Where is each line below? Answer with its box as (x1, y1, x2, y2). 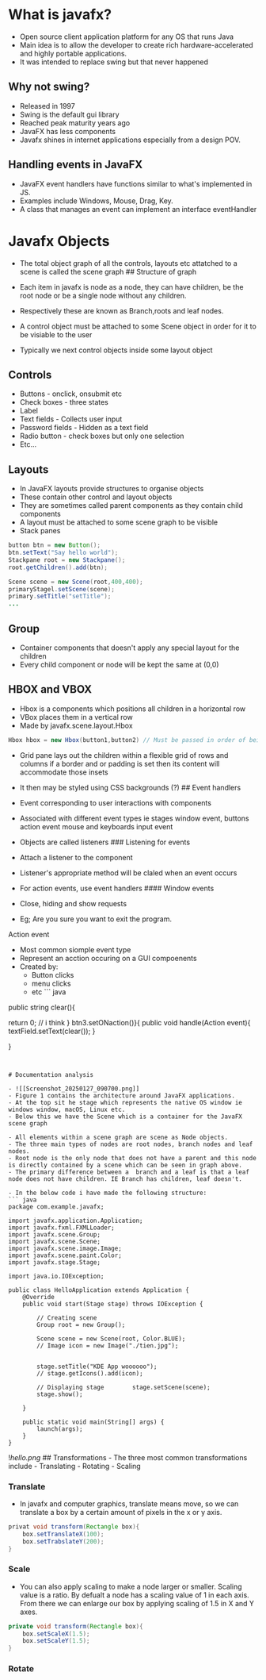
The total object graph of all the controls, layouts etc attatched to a (19, 258, 237, 267)
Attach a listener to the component (19, 852, 133, 862)
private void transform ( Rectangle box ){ (8, 1622, 144, 1630)
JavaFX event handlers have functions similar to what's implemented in (19, 179, 253, 188)
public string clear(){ (8, 1002, 75, 1012)
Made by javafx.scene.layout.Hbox (19, 721, 133, 730)
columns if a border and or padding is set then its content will (19, 759, 220, 768)
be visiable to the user (19, 329, 93, 339)
